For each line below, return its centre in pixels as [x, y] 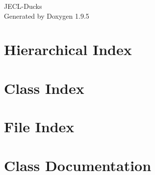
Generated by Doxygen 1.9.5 [47, 15]
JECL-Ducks [23, 6]
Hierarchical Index [68, 49]
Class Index [44, 88]
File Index [39, 127]
